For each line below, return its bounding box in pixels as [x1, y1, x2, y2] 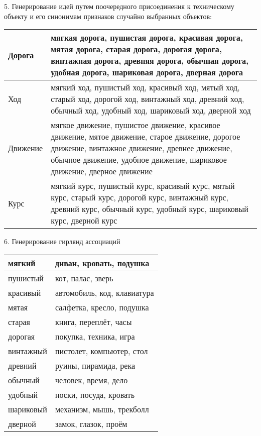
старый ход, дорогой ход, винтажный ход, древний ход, [51, 93, 244, 105]
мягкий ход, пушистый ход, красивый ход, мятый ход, [51, 81, 240, 93]
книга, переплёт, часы [55, 315, 132, 328]
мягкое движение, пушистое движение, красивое [51, 119, 220, 131]
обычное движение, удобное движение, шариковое [51, 154, 227, 166]
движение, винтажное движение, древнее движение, [51, 142, 232, 154]
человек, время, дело [55, 374, 128, 386]
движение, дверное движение [51, 165, 153, 177]
